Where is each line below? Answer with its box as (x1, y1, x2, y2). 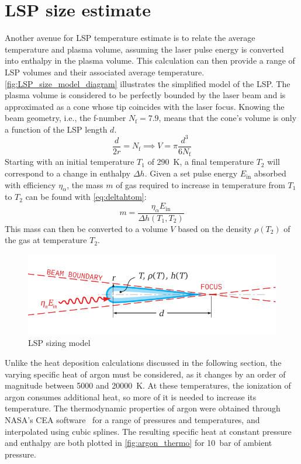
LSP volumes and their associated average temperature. (5, 65, 205, 78)
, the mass (67, 178, 103, 191)
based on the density (178, 222, 252, 234)
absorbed (254, 167, 286, 179)
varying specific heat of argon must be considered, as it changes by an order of (5, 368, 286, 380)
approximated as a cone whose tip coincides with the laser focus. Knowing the (5, 100, 285, 112)
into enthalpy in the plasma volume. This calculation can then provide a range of (5, 54, 295, 67)
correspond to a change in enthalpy (5, 167, 131, 179)
